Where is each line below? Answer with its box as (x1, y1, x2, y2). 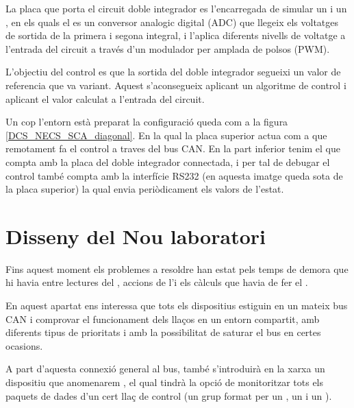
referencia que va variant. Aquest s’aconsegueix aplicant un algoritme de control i (5, 77, 346, 92)
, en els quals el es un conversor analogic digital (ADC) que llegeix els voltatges (5, 14, 339, 29)
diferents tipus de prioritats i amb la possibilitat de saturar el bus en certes (5, 325, 321, 339)
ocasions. (5, 338, 43, 352)
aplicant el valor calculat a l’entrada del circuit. (5, 91, 205, 106)
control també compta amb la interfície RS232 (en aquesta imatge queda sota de (5, 168, 343, 182)
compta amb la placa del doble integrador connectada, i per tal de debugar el (5, 154, 330, 169)
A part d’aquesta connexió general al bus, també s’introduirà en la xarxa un (5, 361, 325, 376)
